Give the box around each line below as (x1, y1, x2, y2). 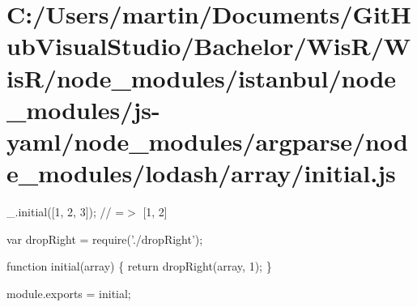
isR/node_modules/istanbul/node (6, 61, 397, 94)
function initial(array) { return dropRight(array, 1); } (6, 258, 272, 275)
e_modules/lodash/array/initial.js (6, 156, 396, 190)
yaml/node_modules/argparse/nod (6, 124, 408, 157)
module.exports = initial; (6, 284, 131, 301)
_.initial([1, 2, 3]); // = (6, 203, 125, 220)
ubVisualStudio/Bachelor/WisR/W (6, 29, 411, 62)
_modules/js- (6, 92, 160, 126)
